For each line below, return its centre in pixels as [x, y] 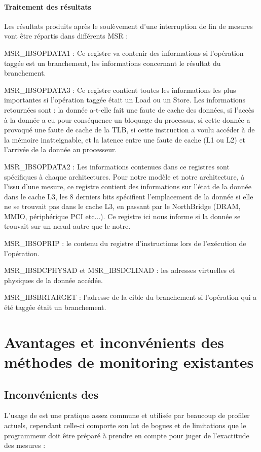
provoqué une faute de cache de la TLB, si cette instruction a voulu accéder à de [129, 130]
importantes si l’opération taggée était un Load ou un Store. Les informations [125, 100]
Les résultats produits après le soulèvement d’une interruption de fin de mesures [128, 26]
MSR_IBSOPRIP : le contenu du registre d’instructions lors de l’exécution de [125, 243]
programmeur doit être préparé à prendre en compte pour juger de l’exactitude [127, 435]
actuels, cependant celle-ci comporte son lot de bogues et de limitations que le [125, 425]
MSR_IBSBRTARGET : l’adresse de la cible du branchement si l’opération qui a [130, 297]
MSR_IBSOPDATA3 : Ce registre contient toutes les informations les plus [120, 90]
